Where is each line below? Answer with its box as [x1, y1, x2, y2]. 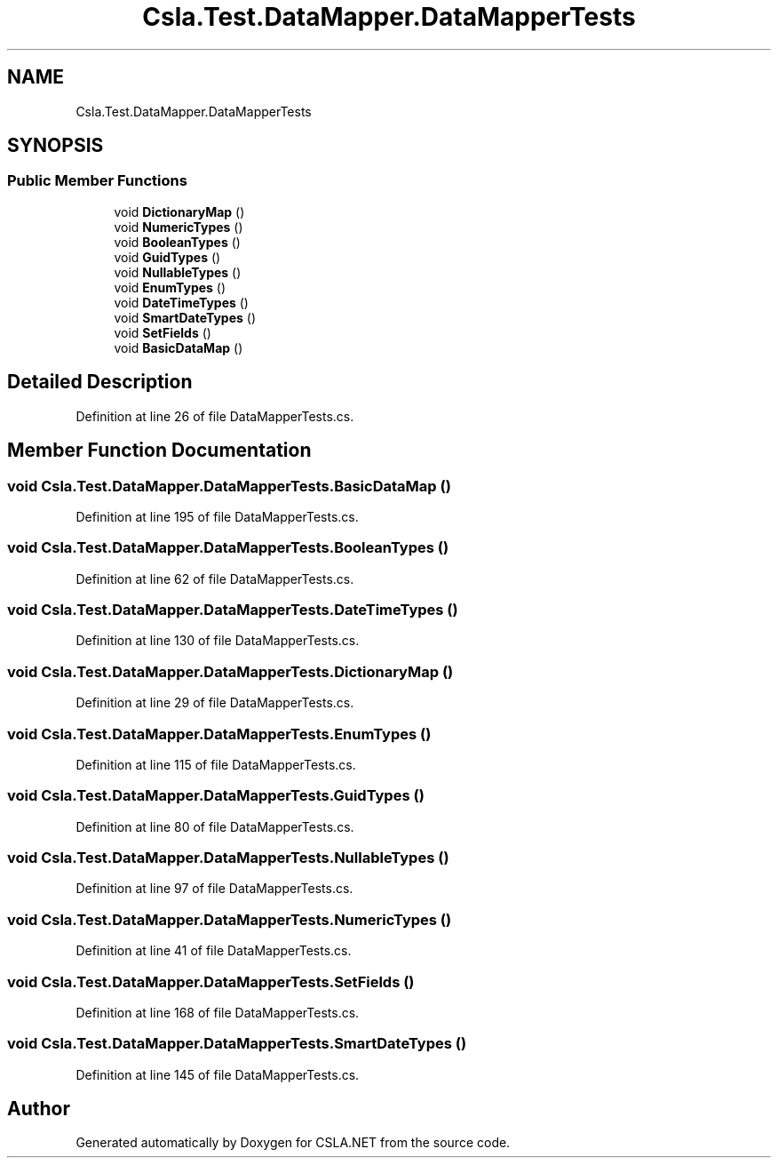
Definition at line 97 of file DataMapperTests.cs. [75, 881, 353, 897]
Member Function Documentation [7, 439, 312, 462]
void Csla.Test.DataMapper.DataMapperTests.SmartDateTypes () [7, 1034, 467, 1053]
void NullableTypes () [114, 264, 242, 280]
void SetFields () [114, 324, 211, 340]
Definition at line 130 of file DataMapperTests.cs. [75, 633, 360, 649]
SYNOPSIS [7, 134, 104, 157]
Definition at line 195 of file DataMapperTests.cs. [75, 508, 359, 524]
